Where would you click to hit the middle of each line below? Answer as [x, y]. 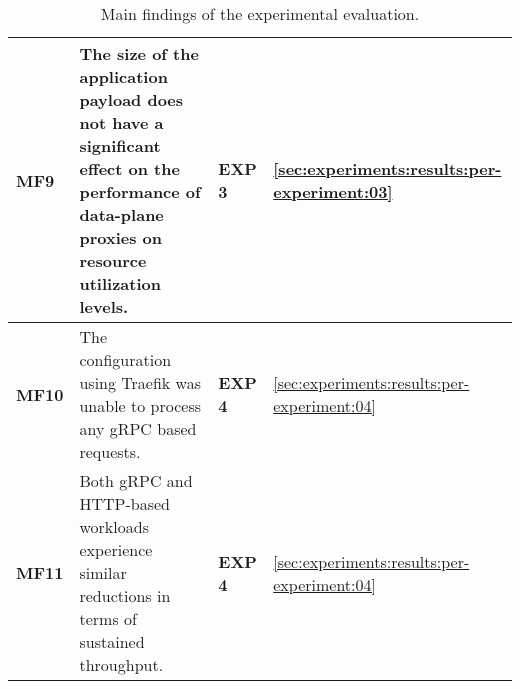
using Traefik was [140, 382]
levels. [104, 306]
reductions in [125, 595]
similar [103, 572]
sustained [112, 641]
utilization [120, 283]
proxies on [121, 237]
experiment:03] [333, 191]
